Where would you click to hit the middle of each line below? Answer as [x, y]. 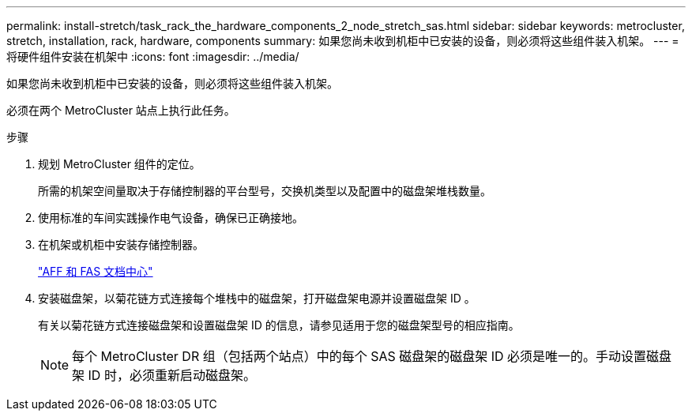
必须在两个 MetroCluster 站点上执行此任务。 [121, 110]
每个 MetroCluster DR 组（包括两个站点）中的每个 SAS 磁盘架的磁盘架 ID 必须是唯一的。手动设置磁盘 [372, 356]
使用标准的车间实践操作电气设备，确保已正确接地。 [171, 218]
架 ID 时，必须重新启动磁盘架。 [164, 375]
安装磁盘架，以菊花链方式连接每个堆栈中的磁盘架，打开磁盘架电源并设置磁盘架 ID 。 [257, 298]
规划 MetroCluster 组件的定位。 [119, 164]
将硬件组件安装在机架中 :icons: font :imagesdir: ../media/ [153, 56]
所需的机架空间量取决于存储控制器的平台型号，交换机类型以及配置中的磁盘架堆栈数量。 [265, 191]
